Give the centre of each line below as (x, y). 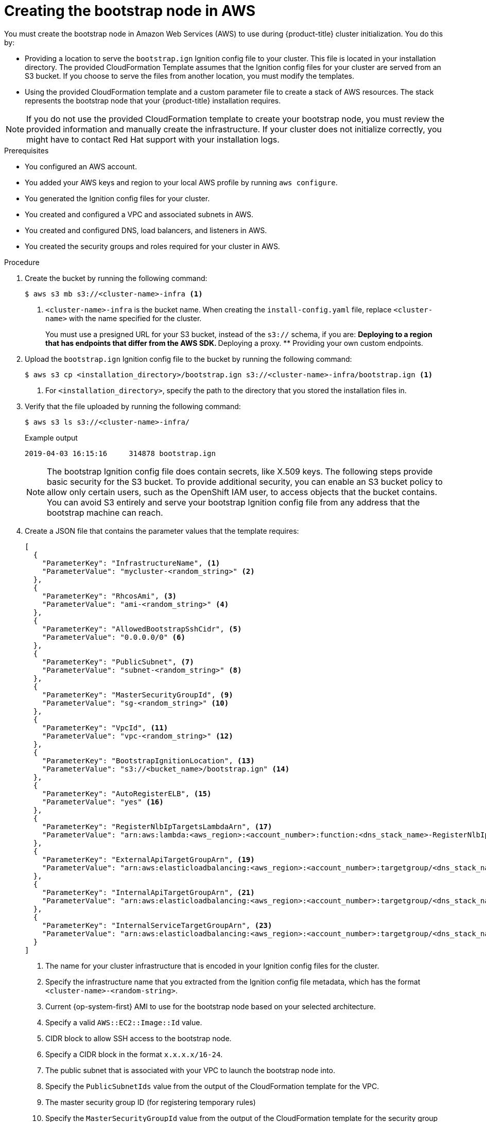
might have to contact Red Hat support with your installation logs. (153, 139)
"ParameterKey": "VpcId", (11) (105, 727)
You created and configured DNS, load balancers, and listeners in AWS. (146, 230)
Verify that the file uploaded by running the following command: (133, 406)
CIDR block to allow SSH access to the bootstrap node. (138, 1038)
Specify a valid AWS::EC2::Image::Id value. (124, 1022)
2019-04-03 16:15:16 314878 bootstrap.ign (120, 453)
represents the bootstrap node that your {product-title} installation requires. (153, 100)
